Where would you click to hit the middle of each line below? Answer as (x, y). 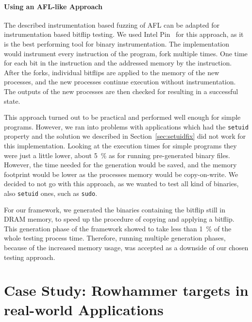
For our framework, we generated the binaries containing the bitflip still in (115, 209)
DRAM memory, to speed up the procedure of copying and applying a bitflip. (119, 219)
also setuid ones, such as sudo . (51, 193)
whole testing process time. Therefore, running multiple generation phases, (115, 238)
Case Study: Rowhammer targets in (126, 290)
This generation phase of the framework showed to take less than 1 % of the (118, 228)
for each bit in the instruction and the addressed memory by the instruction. (118, 63)
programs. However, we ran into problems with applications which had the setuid (126, 126)
